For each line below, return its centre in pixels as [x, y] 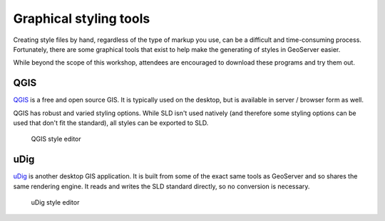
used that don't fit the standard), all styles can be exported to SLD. [111, 123]
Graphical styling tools [82, 18]
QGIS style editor [56, 139]
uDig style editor [55, 203]
